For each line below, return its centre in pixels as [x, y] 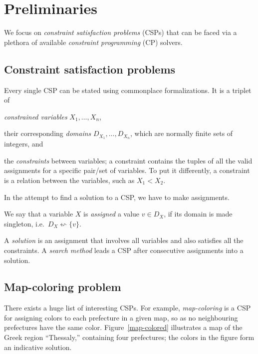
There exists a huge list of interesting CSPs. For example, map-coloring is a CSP [128, 308]
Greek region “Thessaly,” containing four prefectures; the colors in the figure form [129, 337]
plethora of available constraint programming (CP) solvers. [93, 42]
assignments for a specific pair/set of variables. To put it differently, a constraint [127, 170]
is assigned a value [112, 214]
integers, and [24, 144]
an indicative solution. [38, 347]
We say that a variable [39, 214]
